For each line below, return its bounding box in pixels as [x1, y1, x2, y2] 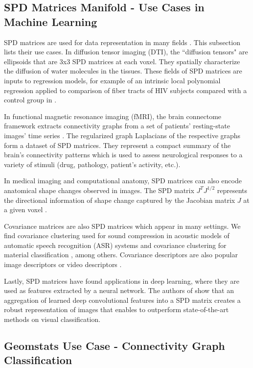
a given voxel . [4, 204, 47, 215]
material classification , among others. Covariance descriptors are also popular [4, 249, 238, 260]
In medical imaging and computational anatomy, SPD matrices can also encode [4, 175, 242, 186]
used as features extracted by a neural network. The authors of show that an [4, 285, 234, 295]
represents [217, 185, 248, 195]
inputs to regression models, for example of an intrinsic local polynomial [4, 75, 221, 85]
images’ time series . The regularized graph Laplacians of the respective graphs [4, 130, 241, 140]
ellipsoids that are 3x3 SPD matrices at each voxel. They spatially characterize [4, 56, 240, 66]
